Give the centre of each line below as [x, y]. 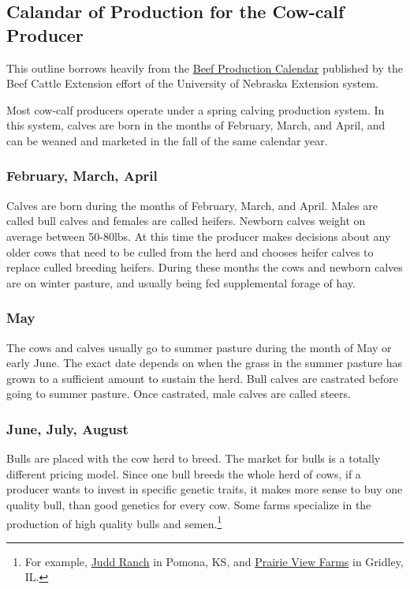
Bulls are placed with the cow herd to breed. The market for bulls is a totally [194, 458]
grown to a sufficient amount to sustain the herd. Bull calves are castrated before [202, 378]
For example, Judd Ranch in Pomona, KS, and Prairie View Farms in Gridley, [214, 561]
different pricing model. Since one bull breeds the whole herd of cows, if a [184, 473]
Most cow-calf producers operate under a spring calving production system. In [196, 109]
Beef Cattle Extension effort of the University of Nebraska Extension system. [193, 83]
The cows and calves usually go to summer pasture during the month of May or [199, 347]
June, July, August [67, 428]
